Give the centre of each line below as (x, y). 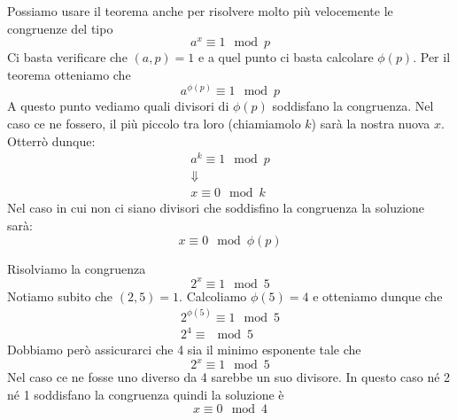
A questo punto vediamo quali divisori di (118, 106)
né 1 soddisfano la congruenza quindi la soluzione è (146, 394)
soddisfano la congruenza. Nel (353, 106)
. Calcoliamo (213, 296)
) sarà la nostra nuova (371, 124)
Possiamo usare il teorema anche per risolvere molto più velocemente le (200, 11)
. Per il (432, 57)
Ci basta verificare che (67, 57)
